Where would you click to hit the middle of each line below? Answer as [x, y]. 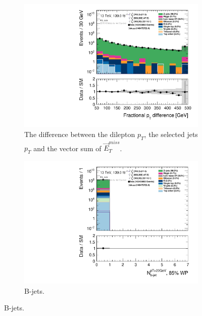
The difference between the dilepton [80, 134]
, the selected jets [171, 134]
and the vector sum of [67, 148]
